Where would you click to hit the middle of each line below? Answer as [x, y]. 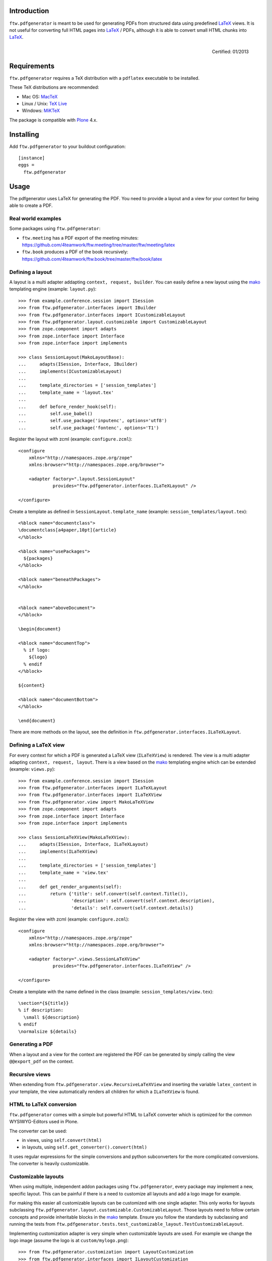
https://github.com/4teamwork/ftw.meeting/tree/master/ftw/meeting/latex [98, 245]
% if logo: [37, 650]
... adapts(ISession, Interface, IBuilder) [78, 364]
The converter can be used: [38, 1131]
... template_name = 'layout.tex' [66, 392]
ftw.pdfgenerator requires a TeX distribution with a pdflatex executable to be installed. [105, 78]
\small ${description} [51, 1017]
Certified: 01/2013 [230, 52]
